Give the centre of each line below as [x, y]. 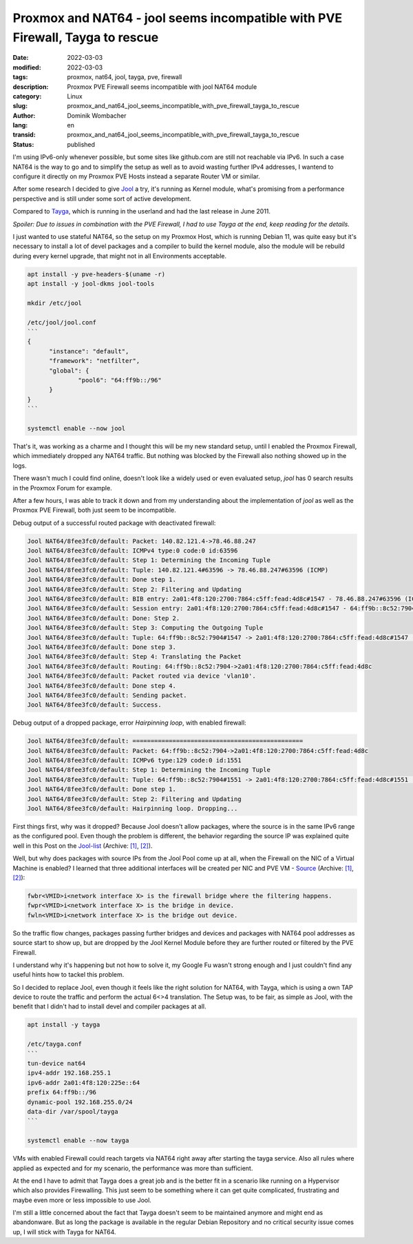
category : [27, 96]
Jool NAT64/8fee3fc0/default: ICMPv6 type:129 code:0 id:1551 [134, 760]
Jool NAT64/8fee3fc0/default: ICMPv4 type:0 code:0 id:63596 [133, 551]
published [81, 144]
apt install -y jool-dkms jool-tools [91, 284]
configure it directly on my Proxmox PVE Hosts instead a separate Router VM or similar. [137, 176]
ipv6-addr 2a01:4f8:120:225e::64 [84, 1082]
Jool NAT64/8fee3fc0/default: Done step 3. [102, 647]
